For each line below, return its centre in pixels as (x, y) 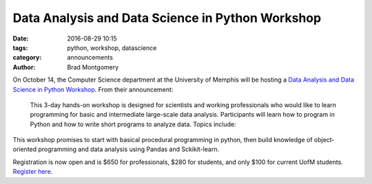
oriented (25, 149)
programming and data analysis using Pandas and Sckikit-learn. (129, 149)
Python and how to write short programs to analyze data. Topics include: (133, 124)
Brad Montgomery (93, 67)
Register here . (33, 172)
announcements (90, 58)
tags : (20, 47)
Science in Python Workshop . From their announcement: (93, 89)
